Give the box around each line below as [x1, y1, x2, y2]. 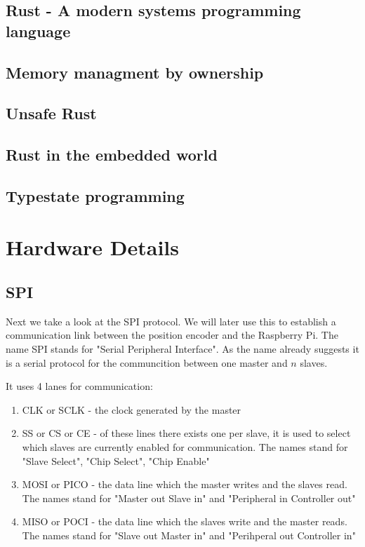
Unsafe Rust [6, 102, 97, 124]
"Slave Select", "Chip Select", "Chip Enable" [22, 453, 210, 468]
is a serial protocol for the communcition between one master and [6, 355, 288, 370]
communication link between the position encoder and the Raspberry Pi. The [6, 327, 338, 342]
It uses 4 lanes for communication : [6, 379, 153, 393]
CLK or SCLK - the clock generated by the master [22, 402, 241, 417]
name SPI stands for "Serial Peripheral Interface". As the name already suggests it [6, 342, 359, 356]
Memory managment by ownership [6, 61, 264, 83]
